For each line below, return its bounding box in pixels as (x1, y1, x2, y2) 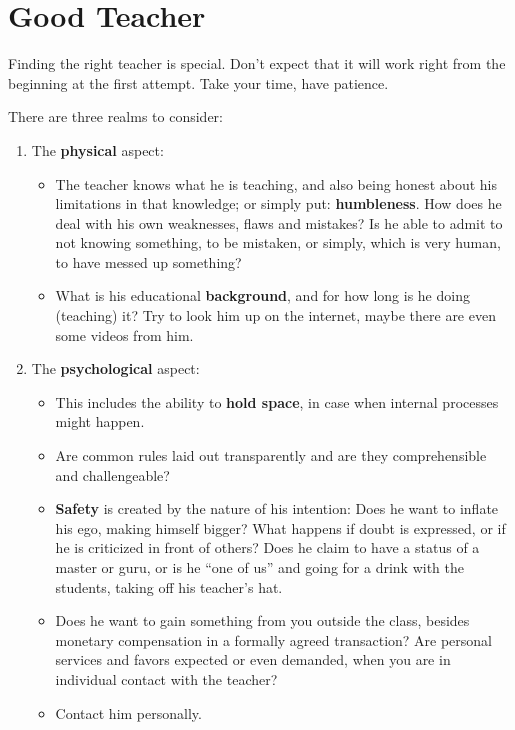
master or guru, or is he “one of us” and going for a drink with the (55, 557, 465, 577)
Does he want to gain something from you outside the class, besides (55, 610, 470, 631)
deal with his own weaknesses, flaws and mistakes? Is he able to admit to (55, 212, 503, 233)
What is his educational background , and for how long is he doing (55, 285, 470, 306)
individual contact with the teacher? (55, 668, 278, 689)
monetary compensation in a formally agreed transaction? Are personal (55, 629, 493, 650)
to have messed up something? (55, 251, 242, 272)
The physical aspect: (31, 139, 164, 160)
